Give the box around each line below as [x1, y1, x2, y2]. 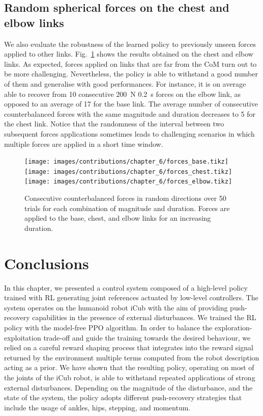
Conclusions [4, 252, 89, 273]
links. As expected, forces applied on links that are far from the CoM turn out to [4, 58, 257, 69]
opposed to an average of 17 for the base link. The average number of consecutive [4, 98, 258, 109]
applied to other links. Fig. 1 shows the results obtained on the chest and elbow [4, 48, 253, 59]
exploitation [4, 332, 41, 343]
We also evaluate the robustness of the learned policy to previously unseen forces [4, 38, 256, 49]
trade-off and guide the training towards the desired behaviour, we [43, 332, 251, 343]
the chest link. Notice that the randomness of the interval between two [4, 118, 224, 129]
